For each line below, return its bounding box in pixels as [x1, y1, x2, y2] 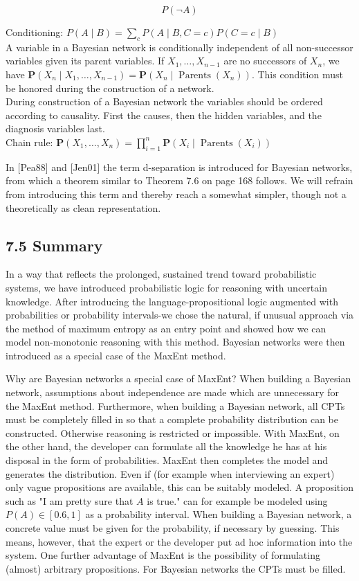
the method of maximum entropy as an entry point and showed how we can [6, 321, 326, 335]
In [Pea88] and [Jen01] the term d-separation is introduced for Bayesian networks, [6, 159, 353, 174]
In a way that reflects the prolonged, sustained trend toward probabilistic [6, 267, 317, 281]
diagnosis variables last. [6, 121, 105, 136]
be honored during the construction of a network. [6, 80, 214, 95]
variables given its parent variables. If [6, 53, 165, 68]
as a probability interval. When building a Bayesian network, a [85, 507, 352, 521]
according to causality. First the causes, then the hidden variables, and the [6, 107, 322, 122]
